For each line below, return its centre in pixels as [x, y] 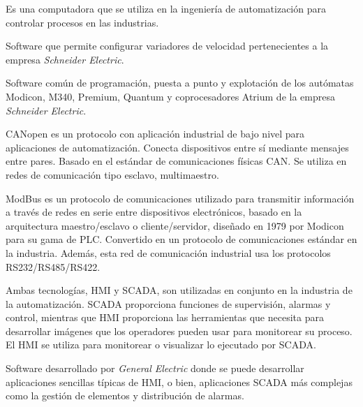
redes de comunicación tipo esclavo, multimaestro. [112, 174]
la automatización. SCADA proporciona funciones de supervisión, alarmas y [168, 303]
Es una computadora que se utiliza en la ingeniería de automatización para [166, 8]
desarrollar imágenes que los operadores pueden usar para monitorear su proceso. [179, 331]
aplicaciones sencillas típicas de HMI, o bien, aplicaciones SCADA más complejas [179, 382]
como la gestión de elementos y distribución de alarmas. [125, 395]
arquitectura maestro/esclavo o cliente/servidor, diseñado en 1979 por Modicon [175, 225]
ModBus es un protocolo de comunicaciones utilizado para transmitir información [180, 198]
